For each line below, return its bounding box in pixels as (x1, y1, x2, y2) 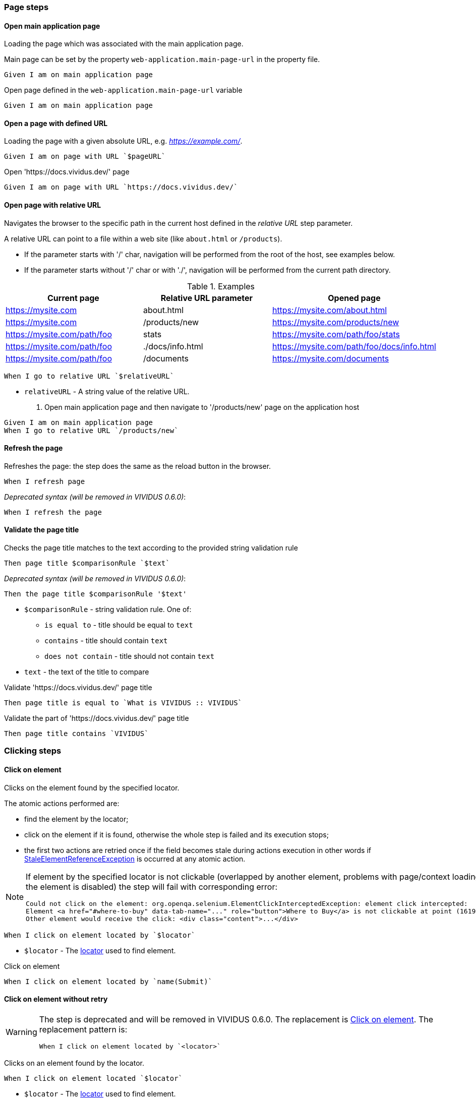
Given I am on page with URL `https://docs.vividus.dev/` (4, 183, 238, 192)
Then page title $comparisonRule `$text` (4, 559, 170, 568)
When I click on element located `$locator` (4, 1074, 183, 1082)
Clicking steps (4, 746, 62, 756)
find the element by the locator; (24, 814, 129, 823)
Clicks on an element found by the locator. (4, 1058, 144, 1067)
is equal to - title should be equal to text (44, 621, 193, 630)
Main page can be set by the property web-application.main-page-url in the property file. (4, 55, 320, 64)
